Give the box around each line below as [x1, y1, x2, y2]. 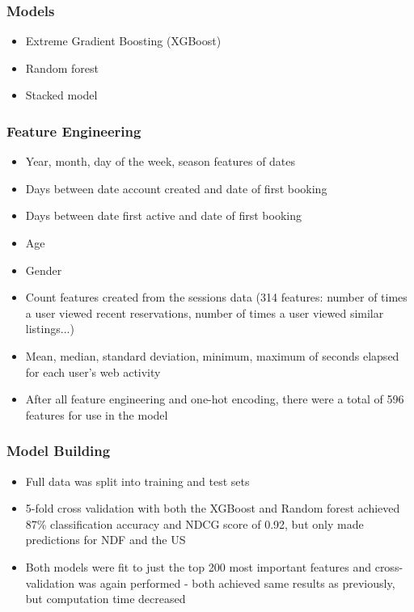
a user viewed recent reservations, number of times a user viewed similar [25, 304, 384, 321]
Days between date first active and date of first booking [25, 207, 302, 224]
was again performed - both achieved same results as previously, [78, 574, 395, 591]
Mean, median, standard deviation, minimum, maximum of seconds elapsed [25, 347, 399, 364]
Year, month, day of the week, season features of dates [25, 153, 296, 170]
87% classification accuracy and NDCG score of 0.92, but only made [25, 515, 364, 532]
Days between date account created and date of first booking [25, 179, 327, 196]
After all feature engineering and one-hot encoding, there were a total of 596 [25, 390, 404, 407]
